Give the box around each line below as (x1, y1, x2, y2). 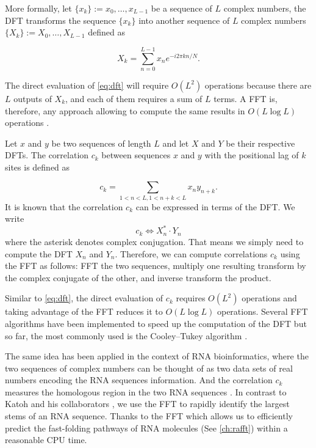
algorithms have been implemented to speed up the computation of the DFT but (5, 317, 307, 329)
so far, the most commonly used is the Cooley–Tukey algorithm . (5, 329, 248, 342)
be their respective (226, 136, 295, 149)
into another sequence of (138, 13, 230, 26)
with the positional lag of (204, 149, 299, 161)
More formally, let (5, 2, 72, 14)
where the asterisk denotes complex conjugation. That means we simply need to (5, 235, 304, 248)
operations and (242, 292, 297, 304)
